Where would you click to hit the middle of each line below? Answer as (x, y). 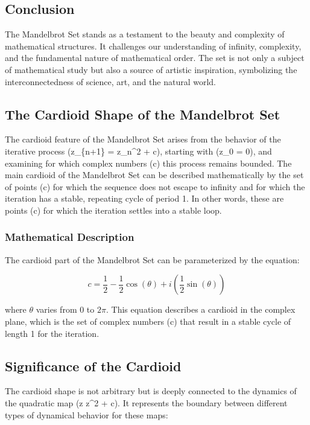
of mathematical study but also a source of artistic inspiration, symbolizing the (151, 69)
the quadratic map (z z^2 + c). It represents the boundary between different (146, 402)
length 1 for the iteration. (52, 333)
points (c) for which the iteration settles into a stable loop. (113, 210)
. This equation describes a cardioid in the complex (201, 309)
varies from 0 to (65, 309)
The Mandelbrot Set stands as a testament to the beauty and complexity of (145, 34)
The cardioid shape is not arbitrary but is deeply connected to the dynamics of (151, 391)
